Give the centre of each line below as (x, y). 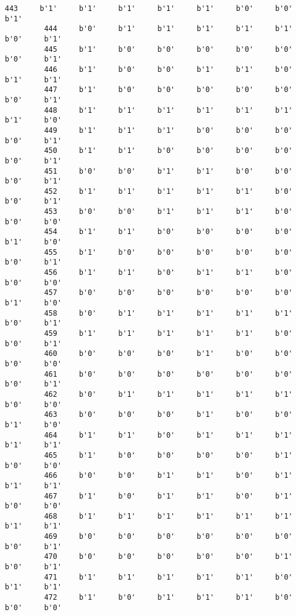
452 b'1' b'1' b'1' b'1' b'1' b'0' (168, 191)
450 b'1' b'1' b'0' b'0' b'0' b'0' (168, 151)
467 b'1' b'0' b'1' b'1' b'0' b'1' (168, 496)
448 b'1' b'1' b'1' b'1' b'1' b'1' (168, 110)
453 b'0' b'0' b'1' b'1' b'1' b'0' (168, 212)
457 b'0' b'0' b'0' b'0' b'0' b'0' (168, 293)
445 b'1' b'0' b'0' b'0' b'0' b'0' (168, 49)
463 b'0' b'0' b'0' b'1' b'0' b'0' (168, 415)
